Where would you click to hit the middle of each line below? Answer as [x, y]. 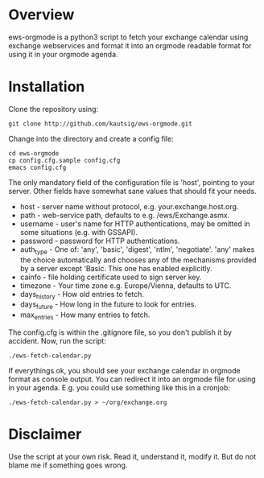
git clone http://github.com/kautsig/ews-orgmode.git [101, 124]
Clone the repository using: [54, 109]
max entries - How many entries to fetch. [85, 316]
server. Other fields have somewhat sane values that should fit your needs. [132, 191]
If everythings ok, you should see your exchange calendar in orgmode [124, 371]
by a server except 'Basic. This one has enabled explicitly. [116, 268]
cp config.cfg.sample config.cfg [64, 160]
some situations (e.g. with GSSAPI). [79, 232]
